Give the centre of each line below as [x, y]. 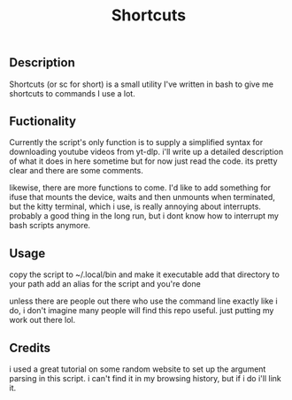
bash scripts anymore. [50, 226]
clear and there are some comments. [76, 171]
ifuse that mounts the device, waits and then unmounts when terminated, [142, 197]
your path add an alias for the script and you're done [105, 284]
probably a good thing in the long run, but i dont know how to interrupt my [144, 216]
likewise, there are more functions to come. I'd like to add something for [140, 188]
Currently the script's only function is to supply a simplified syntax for [136, 142]
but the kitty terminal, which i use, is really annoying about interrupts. [135, 207]
